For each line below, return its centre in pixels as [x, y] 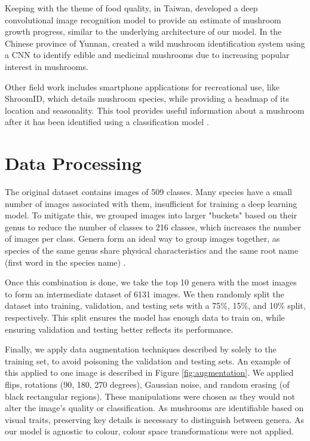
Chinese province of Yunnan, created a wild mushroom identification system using [155, 43]
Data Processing [73, 163]
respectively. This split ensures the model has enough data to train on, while [145, 317]
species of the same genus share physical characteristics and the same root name [152, 250]
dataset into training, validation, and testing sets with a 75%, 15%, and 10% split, [155, 305]
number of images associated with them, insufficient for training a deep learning [151, 203]
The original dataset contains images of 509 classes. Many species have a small [148, 192]
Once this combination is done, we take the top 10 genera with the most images [151, 282]
